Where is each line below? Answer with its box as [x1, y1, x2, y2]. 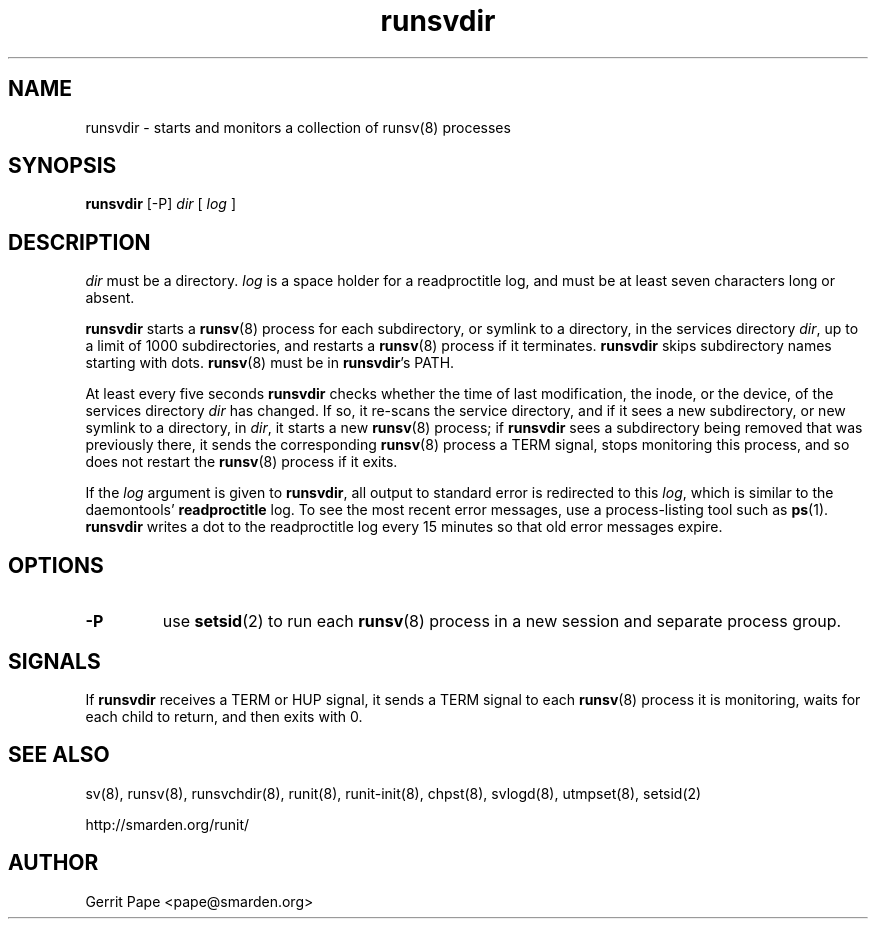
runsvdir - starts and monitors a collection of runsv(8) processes [85, 118, 511, 136]
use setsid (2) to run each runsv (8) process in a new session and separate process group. [162, 611, 842, 632]
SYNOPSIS [8, 153, 117, 179]
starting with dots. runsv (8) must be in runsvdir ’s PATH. [85, 354, 455, 372]
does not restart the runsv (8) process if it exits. [85, 453, 398, 471]
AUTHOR [8, 850, 99, 876]
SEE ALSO [8, 742, 110, 768]
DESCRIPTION [8, 229, 151, 255]
